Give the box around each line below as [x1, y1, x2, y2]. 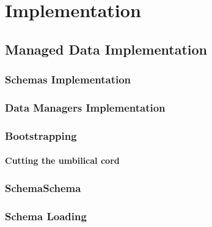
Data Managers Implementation [5, 99, 166, 115]
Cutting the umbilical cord [5, 154, 120, 167]
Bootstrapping [5, 128, 77, 143]
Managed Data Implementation [5, 39, 207, 58]
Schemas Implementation [5, 72, 131, 87]
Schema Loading [5, 208, 87, 223]
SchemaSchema [5, 180, 81, 195]
